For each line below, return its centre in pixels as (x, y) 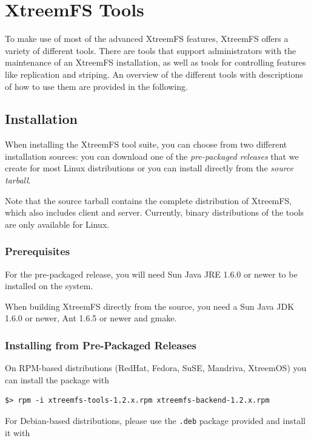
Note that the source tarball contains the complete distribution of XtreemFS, (149, 200)
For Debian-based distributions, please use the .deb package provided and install (155, 421)
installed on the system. (49, 286)
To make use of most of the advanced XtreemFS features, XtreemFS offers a (147, 39)
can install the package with (57, 379)
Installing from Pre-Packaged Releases (101, 345)
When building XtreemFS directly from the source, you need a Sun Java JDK (150, 306)
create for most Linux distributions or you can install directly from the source (149, 168)
